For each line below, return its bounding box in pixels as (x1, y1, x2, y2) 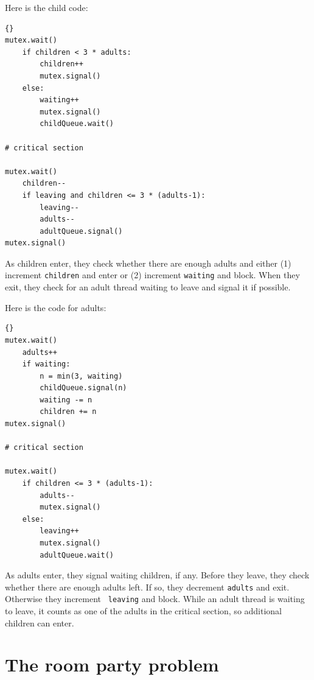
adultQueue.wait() (40, 550, 114, 559)
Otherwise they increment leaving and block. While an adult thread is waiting (5, 592, 305, 605)
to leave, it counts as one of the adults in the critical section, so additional (5, 605, 282, 617)
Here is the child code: (5, 1, 88, 13)
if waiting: (22, 360, 71, 369)
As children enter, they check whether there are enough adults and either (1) (5, 256, 291, 269)
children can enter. (5, 616, 74, 629)
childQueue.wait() (40, 119, 114, 128)
